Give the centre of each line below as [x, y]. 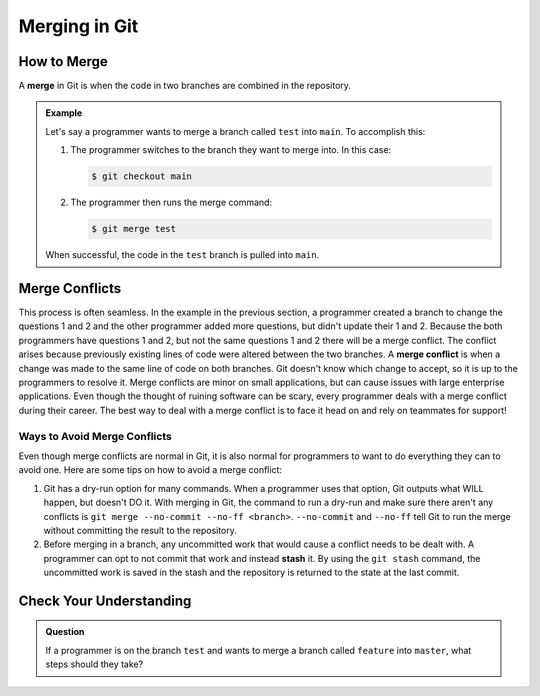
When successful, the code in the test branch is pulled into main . [182, 255]
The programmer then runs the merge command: [171, 202]
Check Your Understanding [105, 600]
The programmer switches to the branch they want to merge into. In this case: [231, 150]
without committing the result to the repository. [140, 530]
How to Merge [63, 61]
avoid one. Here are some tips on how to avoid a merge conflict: [150, 470]
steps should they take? [94, 664]
